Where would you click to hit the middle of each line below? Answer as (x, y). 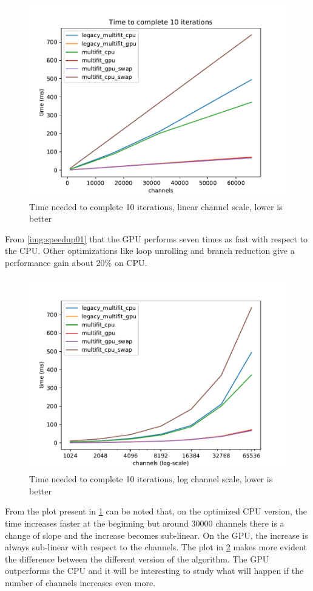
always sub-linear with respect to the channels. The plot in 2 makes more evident (156, 547)
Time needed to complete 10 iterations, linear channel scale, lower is (156, 206)
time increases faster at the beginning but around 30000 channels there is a (145, 523)
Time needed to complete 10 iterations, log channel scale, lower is (151, 479)
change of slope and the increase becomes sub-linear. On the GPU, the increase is (156, 535)
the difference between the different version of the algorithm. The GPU (137, 559)
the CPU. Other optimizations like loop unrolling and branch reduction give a (150, 251)
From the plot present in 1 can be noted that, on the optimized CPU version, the (156, 511)
